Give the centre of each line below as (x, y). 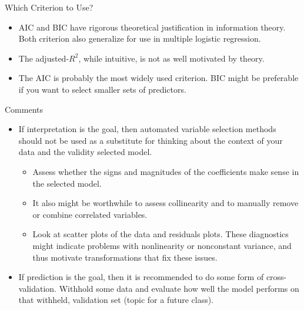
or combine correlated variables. (90, 214)
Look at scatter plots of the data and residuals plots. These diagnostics (161, 234)
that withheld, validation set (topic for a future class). (116, 300)
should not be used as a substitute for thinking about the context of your (151, 140)
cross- (276, 277)
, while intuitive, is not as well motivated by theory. (171, 58)
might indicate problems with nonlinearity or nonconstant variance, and (162, 245)
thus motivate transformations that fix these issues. (125, 257)
